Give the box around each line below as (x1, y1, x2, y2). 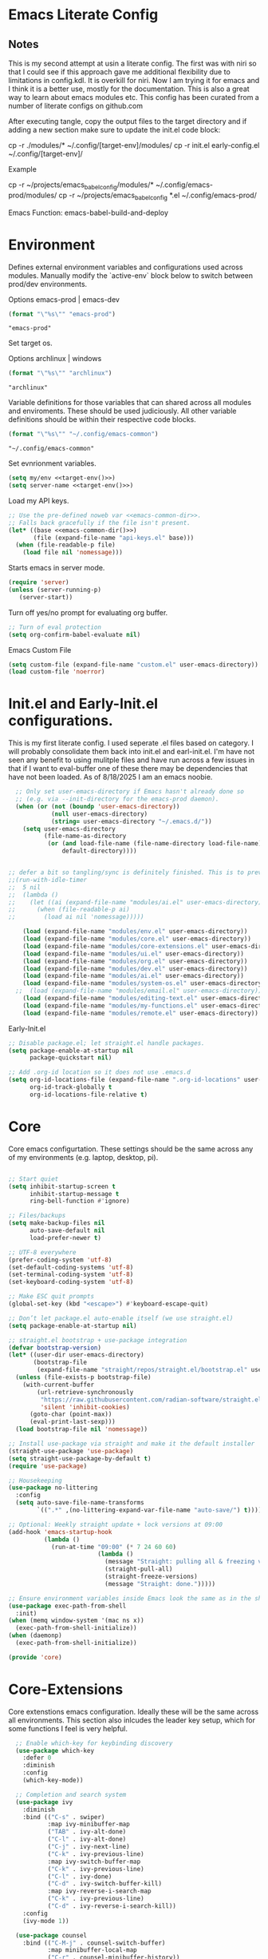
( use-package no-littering (8, 1484, 98, 1492)
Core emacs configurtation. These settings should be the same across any (8, 1144, 254, 1154)
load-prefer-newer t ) (29, 1234, 102, 1242)
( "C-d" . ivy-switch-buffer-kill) (47, 1880, 162, 1888)
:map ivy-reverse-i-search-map (47, 1887, 152, 1895)
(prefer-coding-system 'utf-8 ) (8, 1256, 112, 1264)
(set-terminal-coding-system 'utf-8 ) (8, 1270, 134, 1279)
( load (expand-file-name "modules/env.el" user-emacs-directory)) (22, 928, 248, 936)
